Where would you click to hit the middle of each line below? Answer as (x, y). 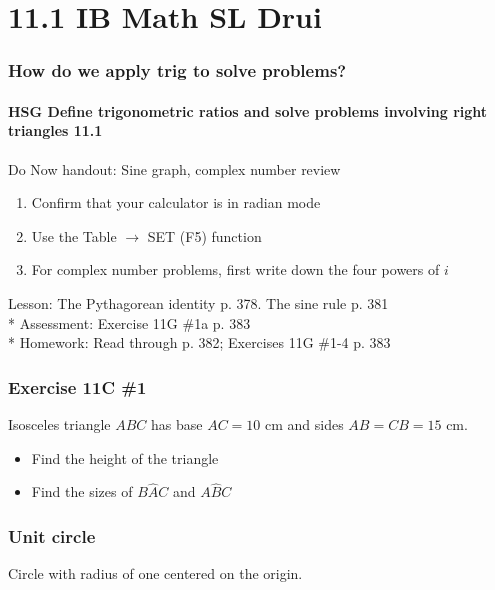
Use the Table (74, 235)
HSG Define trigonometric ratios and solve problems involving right (248, 110)
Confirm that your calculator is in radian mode (176, 202)
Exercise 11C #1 (77, 386)
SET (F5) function (204, 235)
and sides (315, 423)
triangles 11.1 (55, 130)
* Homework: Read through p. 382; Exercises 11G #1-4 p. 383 (199, 342)
